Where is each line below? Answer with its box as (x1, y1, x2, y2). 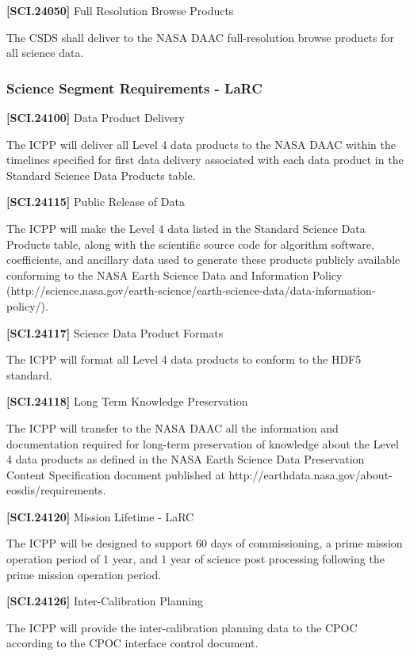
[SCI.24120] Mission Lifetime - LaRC (6, 508, 194, 524)
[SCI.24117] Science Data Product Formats (6, 324, 224, 341)
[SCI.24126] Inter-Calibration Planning (6, 593, 203, 609)
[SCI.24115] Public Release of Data (6, 193, 185, 210)
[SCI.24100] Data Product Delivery (6, 109, 185, 125)
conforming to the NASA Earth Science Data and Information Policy (6, 266, 343, 283)
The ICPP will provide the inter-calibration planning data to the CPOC (6, 619, 358, 635)
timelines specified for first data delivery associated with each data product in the (6, 151, 404, 168)
